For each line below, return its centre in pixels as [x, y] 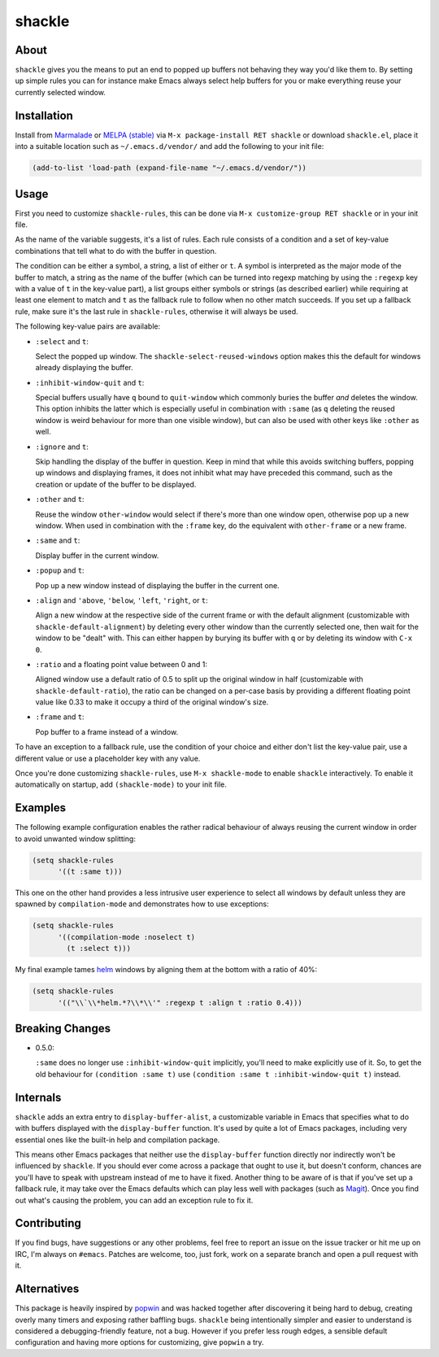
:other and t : [60, 500]
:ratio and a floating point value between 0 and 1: [121, 664]
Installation [44, 115]
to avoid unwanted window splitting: [75, 839]
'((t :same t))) [90, 872]
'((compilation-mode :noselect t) [126, 937]
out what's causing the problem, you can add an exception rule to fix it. [134, 1200]
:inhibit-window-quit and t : [90, 382]
